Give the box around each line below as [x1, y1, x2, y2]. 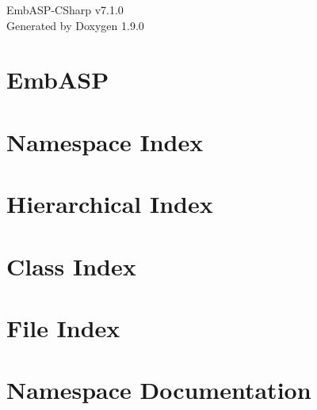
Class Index [6, 249, 136, 282]
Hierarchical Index [6, 188, 213, 220]
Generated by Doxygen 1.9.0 [6, 17, 144, 33]
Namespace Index [6, 125, 204, 158]
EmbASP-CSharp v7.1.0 [6, 2, 124, 17]
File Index [6, 311, 120, 344]
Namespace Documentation [6, 374, 311, 406]
